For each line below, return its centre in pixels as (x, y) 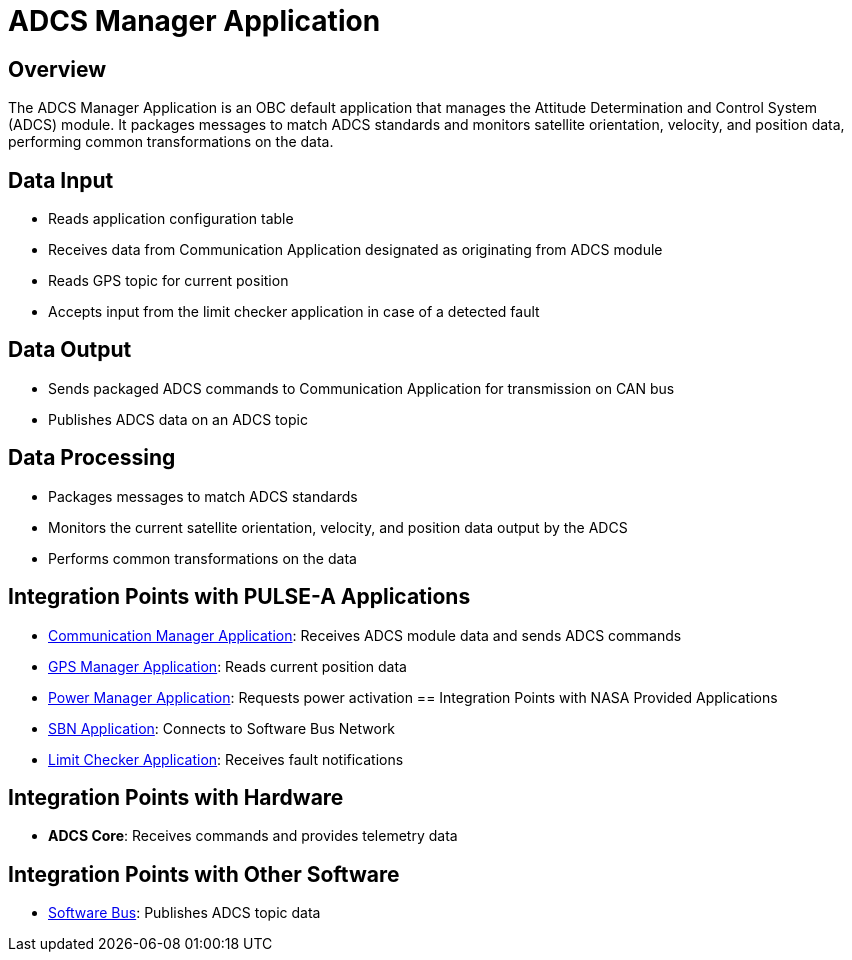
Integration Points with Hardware (176, 797)
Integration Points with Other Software (204, 874)
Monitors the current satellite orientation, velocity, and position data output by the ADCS (338, 527)
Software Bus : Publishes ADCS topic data (184, 913)
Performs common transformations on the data (202, 558)
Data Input (61, 180)
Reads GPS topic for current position (168, 281)
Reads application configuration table (171, 219)
